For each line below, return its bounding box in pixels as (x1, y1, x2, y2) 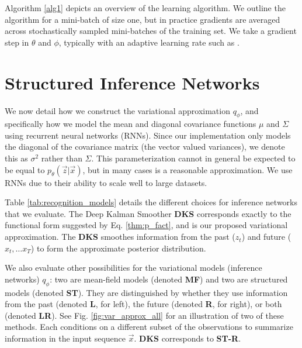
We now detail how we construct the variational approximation (5, 104, 230, 116)
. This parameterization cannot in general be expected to (91, 152, 296, 164)
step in (5, 36, 29, 48)
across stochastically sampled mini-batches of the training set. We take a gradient (5, 25, 297, 37)
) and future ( (241, 230, 291, 243)
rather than (41, 152, 82, 164)
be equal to (5, 163, 45, 175)
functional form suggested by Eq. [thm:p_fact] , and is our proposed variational (5, 219, 288, 231)
